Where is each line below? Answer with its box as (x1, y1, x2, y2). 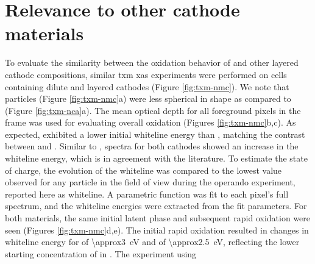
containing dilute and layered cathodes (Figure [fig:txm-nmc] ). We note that (5, 80, 289, 93)
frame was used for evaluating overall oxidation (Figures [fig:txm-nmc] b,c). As (5, 116, 296, 129)
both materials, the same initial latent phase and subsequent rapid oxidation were (5, 212, 311, 224)
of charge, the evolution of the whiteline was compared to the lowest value (5, 163, 282, 176)
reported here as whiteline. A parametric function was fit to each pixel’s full (5, 187, 289, 200)
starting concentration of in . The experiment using (5, 247, 197, 260)
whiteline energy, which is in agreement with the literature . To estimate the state (5, 152, 308, 165)
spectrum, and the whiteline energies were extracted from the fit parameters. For (5, 199, 307, 212)
